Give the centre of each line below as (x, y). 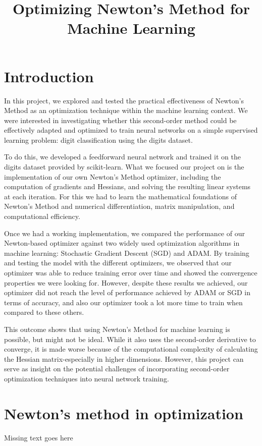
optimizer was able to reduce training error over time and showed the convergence (131, 272)
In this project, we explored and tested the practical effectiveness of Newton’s (124, 100)
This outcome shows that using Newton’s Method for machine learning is (117, 329)
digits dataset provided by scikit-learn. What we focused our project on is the (124, 167)
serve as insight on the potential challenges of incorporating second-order (117, 369)
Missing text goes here (39, 437)
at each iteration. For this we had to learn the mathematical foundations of (120, 196)
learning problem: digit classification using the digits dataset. (98, 140)
